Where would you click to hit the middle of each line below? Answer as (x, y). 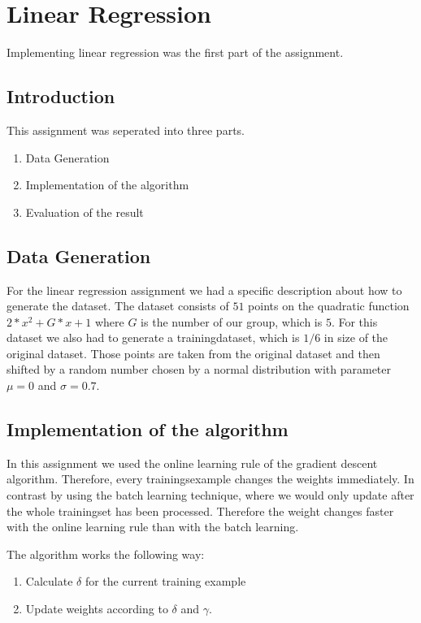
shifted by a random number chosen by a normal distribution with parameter (199, 369)
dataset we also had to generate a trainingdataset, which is (153, 337)
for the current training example (165, 581)
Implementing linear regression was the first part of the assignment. (175, 52)
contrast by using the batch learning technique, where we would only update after (210, 495)
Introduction (61, 96)
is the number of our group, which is (232, 321)
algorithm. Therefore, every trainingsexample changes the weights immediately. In (210, 479)
